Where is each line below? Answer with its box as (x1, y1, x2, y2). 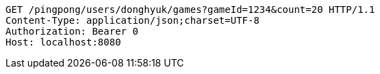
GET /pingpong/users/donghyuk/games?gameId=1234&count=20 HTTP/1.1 (5, 4, 375, 15)
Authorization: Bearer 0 (5, 26, 138, 37)
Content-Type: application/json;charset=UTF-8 (5, 15, 259, 26)
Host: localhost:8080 (5, 37, 121, 48)
